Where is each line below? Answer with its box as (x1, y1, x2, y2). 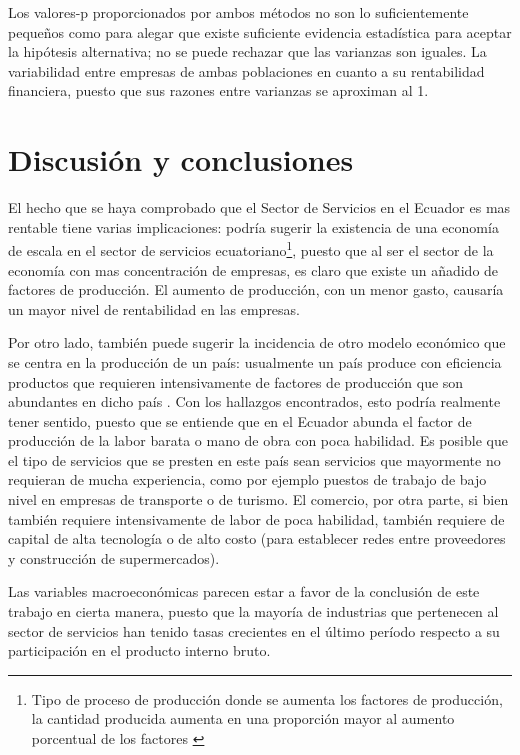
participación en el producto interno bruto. (8, 640, 271, 661)
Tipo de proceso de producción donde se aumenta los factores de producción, (31, 688, 503, 709)
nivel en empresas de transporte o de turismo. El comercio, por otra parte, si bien (8, 489, 509, 510)
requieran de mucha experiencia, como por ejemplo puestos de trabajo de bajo (8, 469, 487, 490)
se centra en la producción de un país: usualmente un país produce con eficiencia (8, 351, 502, 372)
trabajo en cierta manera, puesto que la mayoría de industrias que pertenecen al (8, 601, 499, 622)
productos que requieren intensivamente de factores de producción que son (8, 371, 464, 392)
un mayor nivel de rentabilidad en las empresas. (8, 298, 301, 319)
